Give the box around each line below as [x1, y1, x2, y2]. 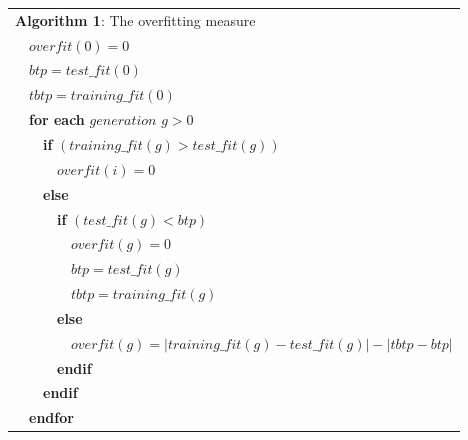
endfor [29, 407, 74, 428]
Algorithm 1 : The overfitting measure [15, 9, 256, 30]
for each [29, 109, 85, 130]
